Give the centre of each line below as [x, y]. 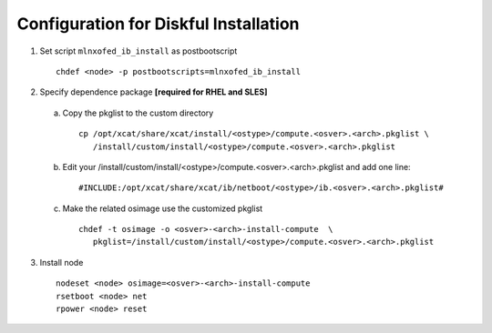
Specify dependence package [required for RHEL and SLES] [154, 92]
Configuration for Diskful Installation [158, 24]
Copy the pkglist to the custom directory [138, 113]
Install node [61, 262]
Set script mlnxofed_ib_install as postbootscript [138, 51]
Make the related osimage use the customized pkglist [163, 208]
